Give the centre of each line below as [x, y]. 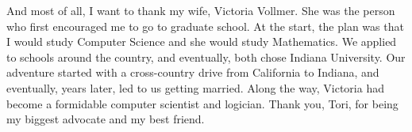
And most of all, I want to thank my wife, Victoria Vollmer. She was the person [201, 10]
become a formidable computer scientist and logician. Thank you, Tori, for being [202, 103]
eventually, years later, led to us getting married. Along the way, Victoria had [195, 87]
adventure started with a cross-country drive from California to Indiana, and [193, 72]
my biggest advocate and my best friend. [106, 119]
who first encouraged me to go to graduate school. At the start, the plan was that [205, 26]
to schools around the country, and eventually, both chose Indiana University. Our [206, 57]
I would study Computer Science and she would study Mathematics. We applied [202, 41]
